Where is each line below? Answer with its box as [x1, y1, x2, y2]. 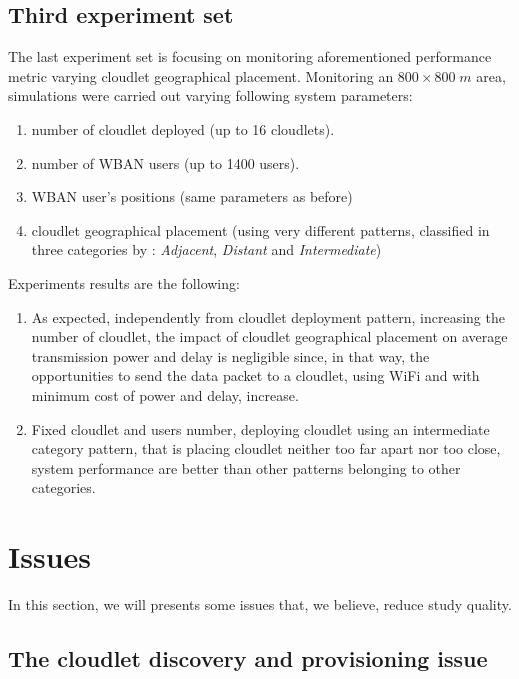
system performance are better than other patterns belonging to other [31, 457, 461, 478]
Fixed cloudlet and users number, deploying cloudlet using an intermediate [31, 418, 490, 439]
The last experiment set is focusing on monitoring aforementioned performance [8, 46, 492, 67]
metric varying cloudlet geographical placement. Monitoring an [8, 65, 394, 86]
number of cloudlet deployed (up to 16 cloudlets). [31, 118, 335, 139]
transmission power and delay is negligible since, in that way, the [31, 345, 430, 366]
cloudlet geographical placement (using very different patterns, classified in [31, 219, 490, 240]
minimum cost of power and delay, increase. [31, 384, 299, 405]
